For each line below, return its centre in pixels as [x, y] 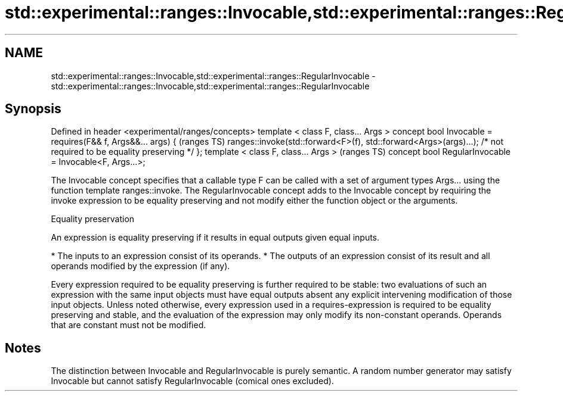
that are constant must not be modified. [129, 325]
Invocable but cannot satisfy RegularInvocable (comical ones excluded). [192, 381]
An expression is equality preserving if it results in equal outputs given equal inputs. [215, 238]
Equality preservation [93, 219]
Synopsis [33, 109]
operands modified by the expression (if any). [140, 266]
